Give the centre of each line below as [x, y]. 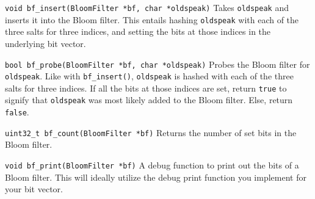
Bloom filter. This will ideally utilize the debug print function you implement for [156, 177]
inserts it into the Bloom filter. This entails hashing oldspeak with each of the [152, 19]
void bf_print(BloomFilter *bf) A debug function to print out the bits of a [152, 165]
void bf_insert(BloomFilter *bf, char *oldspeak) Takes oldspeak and [147, 7]
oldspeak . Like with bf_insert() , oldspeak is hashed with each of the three [149, 76]
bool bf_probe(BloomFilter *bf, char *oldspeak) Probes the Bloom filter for [157, 64]
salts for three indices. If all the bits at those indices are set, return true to [146, 88]
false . [17, 112]
